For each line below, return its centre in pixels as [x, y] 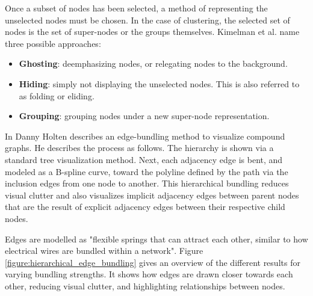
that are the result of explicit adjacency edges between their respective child [145, 207]
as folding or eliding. [57, 95]
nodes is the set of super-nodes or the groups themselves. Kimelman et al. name [152, 32]
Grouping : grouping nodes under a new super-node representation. [144, 116]
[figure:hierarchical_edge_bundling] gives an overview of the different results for [153, 262]
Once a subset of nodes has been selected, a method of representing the [136, 8]
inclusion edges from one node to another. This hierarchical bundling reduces [147, 183]
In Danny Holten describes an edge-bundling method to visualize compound [145, 136]
